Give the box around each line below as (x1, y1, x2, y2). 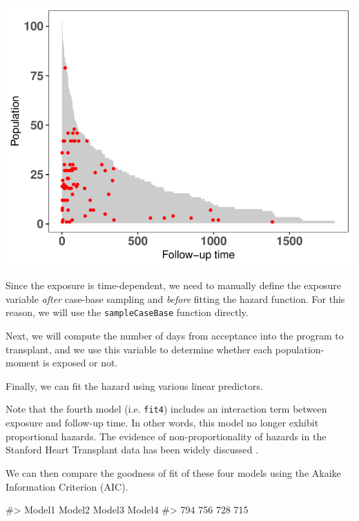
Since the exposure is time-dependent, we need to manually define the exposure (6, 278, 342, 293)
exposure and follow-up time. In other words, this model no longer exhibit (6, 415, 319, 430)
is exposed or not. (43, 355, 118, 370)
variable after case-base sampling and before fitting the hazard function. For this (6, 291, 345, 306)
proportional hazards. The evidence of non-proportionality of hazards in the (6, 429, 327, 443)
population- (275, 342, 324, 356)
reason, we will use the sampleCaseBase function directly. (6, 305, 249, 320)
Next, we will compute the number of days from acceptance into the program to (6, 328, 344, 343)
